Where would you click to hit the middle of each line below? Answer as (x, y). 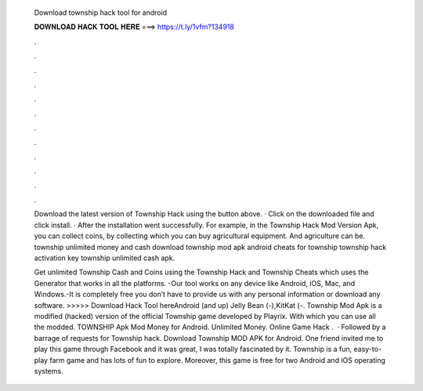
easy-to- (368, 349)
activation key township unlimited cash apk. (105, 258)
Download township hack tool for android (101, 13)
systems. (49, 371)
